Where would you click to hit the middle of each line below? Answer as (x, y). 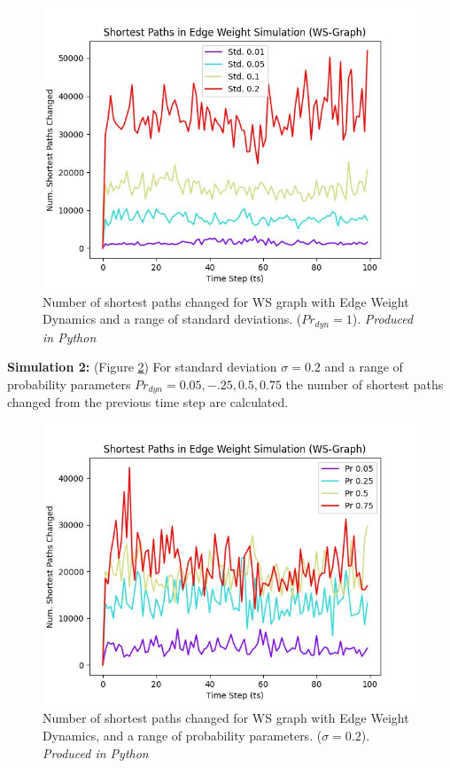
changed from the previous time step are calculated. (148, 402)
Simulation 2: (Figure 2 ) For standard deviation (142, 367)
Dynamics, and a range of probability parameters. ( (182, 736)
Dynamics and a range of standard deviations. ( (172, 319)
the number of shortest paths (365, 384)
